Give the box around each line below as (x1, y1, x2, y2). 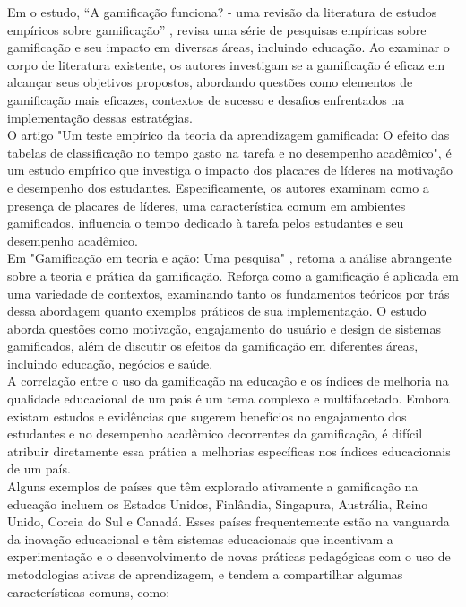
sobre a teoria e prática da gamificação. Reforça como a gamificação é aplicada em (7, 265, 459, 284)
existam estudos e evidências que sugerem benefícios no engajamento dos (7, 406, 407, 425)
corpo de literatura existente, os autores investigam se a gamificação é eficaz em (7, 55, 445, 74)
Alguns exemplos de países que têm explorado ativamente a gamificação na (7, 477, 419, 496)
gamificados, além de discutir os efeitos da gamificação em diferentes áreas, (7, 336, 419, 355)
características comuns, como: (7, 582, 170, 601)
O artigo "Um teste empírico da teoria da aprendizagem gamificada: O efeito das (7, 126, 450, 144)
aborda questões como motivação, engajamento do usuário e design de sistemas (7, 318, 441, 337)
